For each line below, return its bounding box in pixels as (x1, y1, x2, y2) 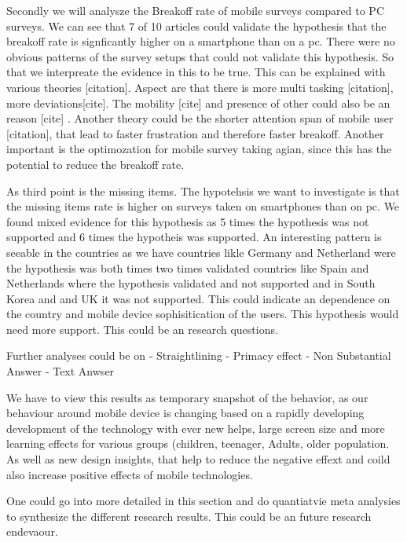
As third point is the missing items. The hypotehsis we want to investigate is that (6, 182, 400, 199)
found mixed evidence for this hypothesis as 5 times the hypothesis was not (6, 213, 369, 229)
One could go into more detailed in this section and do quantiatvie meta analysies (6, 493, 401, 509)
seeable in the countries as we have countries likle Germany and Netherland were (6, 244, 396, 260)
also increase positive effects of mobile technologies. (6, 466, 253, 482)
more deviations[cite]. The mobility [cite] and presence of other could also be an (6, 94, 390, 111)
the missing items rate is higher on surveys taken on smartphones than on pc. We (6, 198, 400, 214)
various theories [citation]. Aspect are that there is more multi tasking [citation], (6, 79, 394, 95)
